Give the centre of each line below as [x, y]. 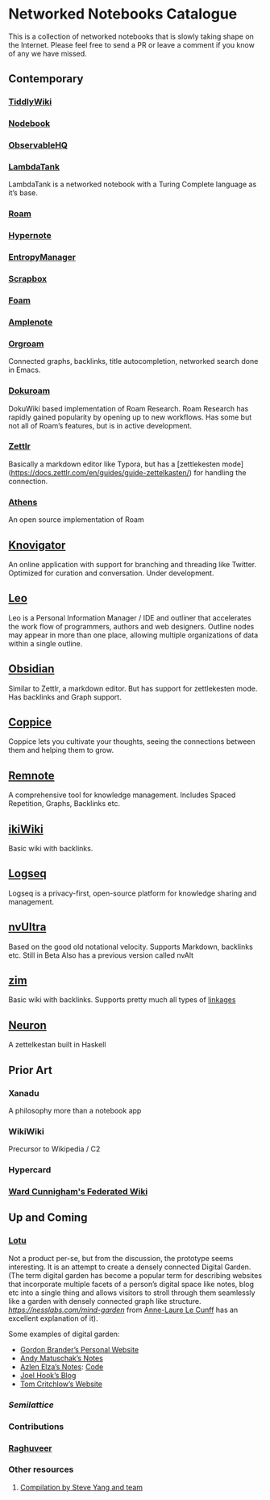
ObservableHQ [38, 145]
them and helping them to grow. [61, 750]
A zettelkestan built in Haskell [57, 1045]
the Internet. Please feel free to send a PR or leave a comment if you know [132, 44]
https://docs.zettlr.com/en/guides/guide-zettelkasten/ [100, 472]
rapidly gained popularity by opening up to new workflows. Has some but [130, 417]
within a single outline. [46, 643]
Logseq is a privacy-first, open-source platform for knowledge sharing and [133, 893]
